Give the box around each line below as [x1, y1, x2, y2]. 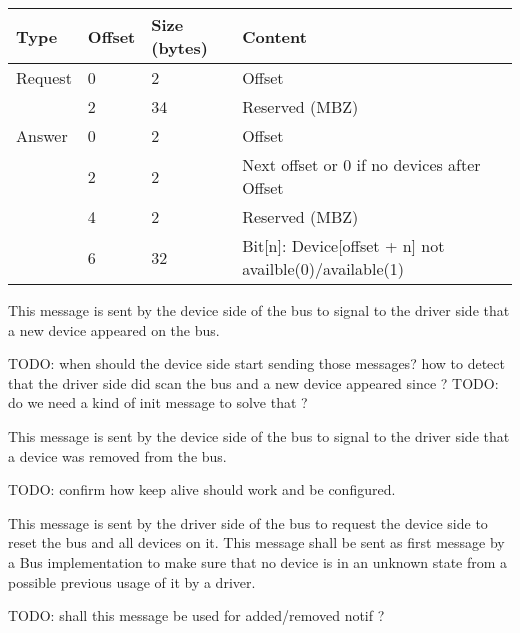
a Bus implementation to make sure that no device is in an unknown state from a [8, 551, 508, 572]
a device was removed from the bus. [8, 445, 227, 466]
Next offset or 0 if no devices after [242, 153, 481, 176]
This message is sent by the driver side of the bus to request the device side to [8, 512, 488, 533]
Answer [16, 124, 68, 147]
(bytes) [151, 36, 208, 59]
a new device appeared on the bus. [8, 319, 220, 340]
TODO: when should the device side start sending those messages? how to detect [8, 353, 505, 374]
